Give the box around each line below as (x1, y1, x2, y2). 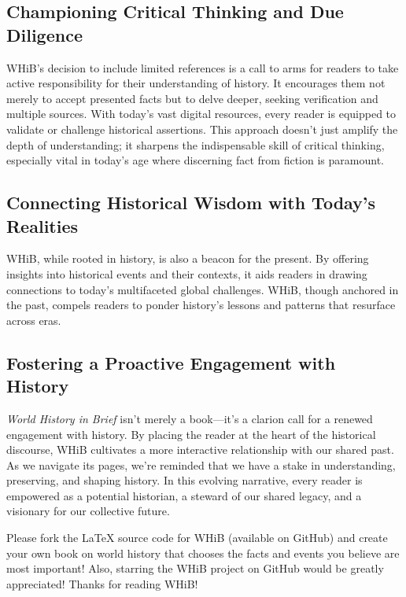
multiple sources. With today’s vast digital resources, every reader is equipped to (6, 105, 397, 122)
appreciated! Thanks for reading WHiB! (6, 575, 198, 591)
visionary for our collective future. (6, 503, 170, 519)
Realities (6, 213, 79, 238)
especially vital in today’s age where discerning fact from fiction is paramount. (6, 152, 384, 168)
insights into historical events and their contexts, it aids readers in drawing (6, 265, 367, 282)
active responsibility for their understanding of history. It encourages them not (6, 75, 386, 91)
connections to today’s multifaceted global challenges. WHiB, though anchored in (6, 281, 399, 297)
